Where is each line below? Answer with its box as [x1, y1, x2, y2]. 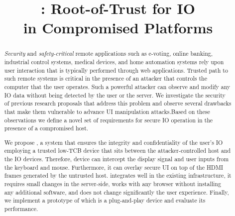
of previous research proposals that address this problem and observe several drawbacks [4, 99, 232, 108]
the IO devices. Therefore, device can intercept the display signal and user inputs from [4, 155, 229, 163]
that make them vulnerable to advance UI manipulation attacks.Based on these [4, 107, 210, 115]
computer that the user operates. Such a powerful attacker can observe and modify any [4, 82, 231, 91]
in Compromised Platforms [23, 17, 213, 38]
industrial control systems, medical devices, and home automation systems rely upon [4, 58, 224, 66]
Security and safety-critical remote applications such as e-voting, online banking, [4, 49, 213, 58]
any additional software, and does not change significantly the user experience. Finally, [4, 188, 229, 196]
